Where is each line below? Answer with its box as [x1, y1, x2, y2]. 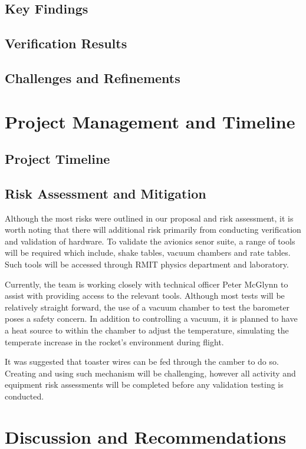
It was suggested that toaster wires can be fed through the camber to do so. [5, 355, 279, 368]
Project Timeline [5, 150, 110, 168]
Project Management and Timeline [5, 109, 295, 133]
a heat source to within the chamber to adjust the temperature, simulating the [5, 324, 289, 336]
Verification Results [5, 34, 127, 52]
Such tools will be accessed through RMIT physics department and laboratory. [5, 258, 289, 270]
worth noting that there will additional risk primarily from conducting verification [5, 223, 301, 236]
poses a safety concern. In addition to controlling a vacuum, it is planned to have [5, 312, 298, 325]
